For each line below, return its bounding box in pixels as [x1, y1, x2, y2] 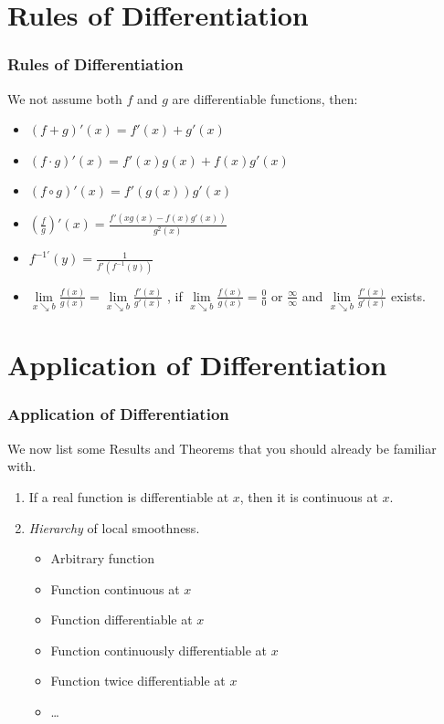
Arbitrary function [50, 549, 154, 568]
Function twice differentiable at [50, 671, 226, 690]
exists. [391, 286, 426, 305]
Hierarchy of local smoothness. [28, 518, 200, 537]
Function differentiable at [50, 610, 193, 629]
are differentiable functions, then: [172, 89, 358, 108]
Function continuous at [50, 579, 180, 598]
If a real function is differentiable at [28, 487, 229, 506]
